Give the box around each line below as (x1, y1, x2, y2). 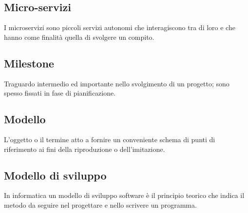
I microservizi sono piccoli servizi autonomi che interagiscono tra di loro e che (4, 22, 235, 33)
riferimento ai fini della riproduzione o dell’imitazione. (4, 144, 165, 154)
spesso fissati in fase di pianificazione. (4, 88, 116, 98)
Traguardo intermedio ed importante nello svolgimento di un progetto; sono (4, 78, 229, 88)
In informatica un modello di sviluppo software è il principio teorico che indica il (4, 190, 245, 200)
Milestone (4, 55, 54, 70)
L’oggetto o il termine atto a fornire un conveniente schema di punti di (4, 134, 215, 144)
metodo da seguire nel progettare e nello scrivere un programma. (4, 199, 197, 210)
